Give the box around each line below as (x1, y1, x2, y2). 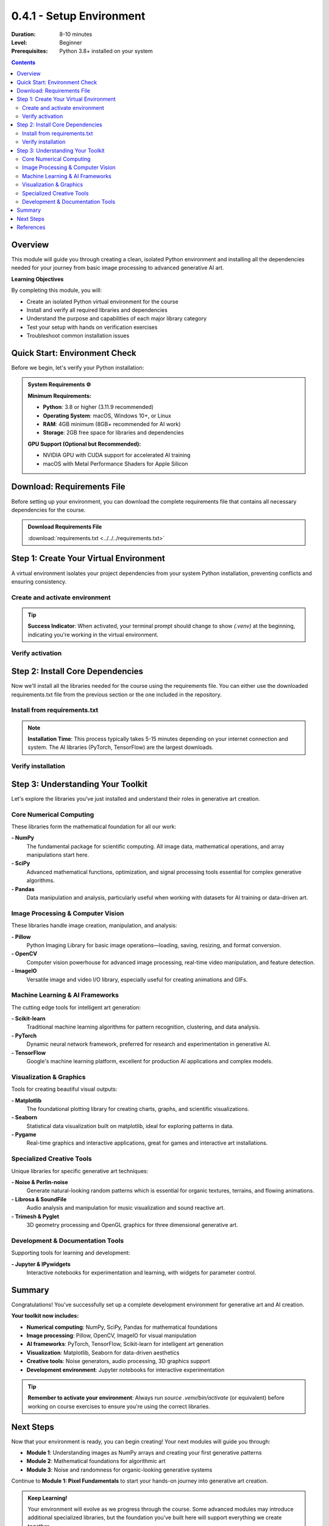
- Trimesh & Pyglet (11, 1212, 60, 1220)
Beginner (59, 38, 82, 46)
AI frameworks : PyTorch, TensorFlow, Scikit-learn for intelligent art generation (26, 1340, 224, 1348)
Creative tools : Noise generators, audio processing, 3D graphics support (26, 1358, 210, 1365)
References (16, 223, 46, 231)
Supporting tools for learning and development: (11, 1249, 130, 1257)
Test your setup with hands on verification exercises (26, 324, 158, 331)
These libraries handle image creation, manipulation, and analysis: (11, 922, 177, 929)
